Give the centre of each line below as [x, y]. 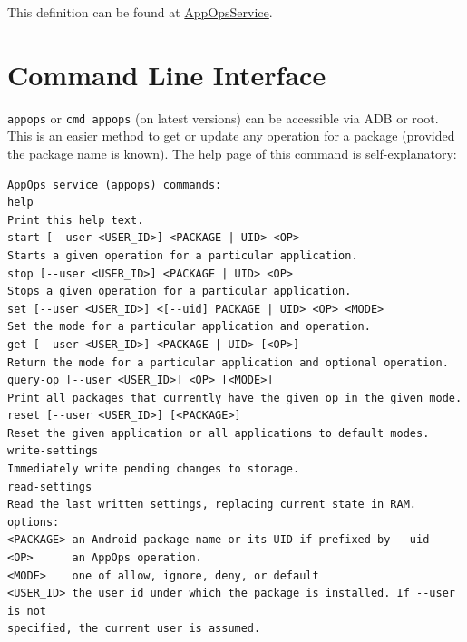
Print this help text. [76, 220]
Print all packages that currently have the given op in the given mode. [235, 398]
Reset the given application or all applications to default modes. [219, 433]
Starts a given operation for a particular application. [183, 255]
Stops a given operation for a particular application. [180, 292]
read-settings [50, 486]
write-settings [53, 451]
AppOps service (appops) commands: [115, 185]
